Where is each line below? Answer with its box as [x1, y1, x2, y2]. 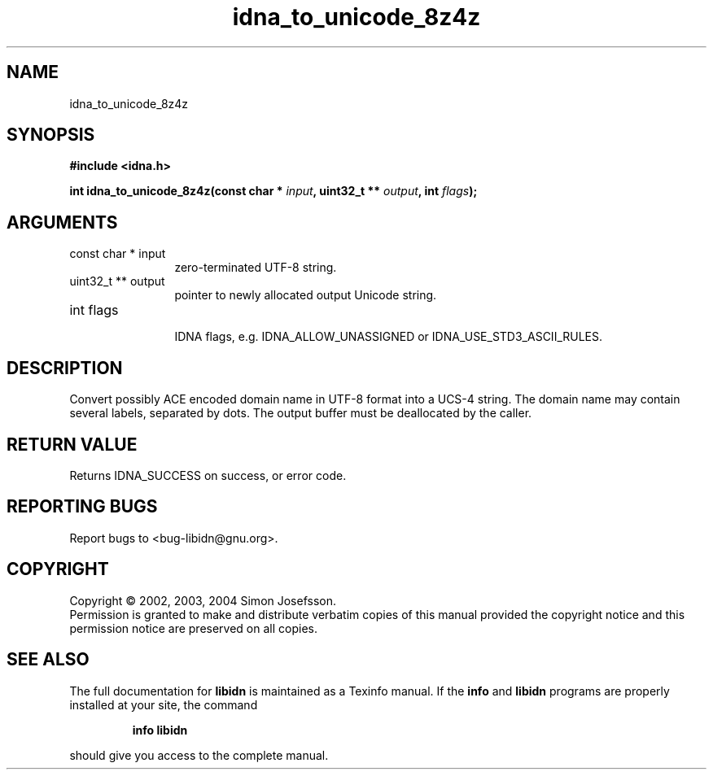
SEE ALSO [7, 649, 90, 670]
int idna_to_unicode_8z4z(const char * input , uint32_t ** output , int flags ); [69, 184, 478, 198]
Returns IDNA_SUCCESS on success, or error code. [69, 468, 347, 482]
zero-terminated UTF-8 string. [174, 260, 337, 275]
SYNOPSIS [7, 124, 95, 146]
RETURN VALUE [7, 434, 138, 455]
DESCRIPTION [7, 357, 123, 378]
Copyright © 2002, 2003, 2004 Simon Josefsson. [69, 593, 337, 608]
